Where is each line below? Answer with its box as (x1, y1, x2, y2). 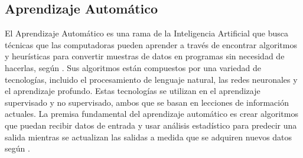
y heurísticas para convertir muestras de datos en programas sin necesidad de (5, 50, 285, 62)
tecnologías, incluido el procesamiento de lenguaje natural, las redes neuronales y (5, 73, 298, 85)
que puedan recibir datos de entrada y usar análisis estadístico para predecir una (5, 119, 297, 131)
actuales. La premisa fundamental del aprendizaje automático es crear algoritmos (5, 107, 298, 120)
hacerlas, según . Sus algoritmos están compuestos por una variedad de (5, 61, 261, 73)
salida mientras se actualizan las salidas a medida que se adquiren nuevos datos (5, 130, 292, 143)
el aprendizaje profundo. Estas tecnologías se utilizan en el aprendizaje (5, 85, 260, 97)
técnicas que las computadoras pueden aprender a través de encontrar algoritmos (5, 38, 297, 51)
